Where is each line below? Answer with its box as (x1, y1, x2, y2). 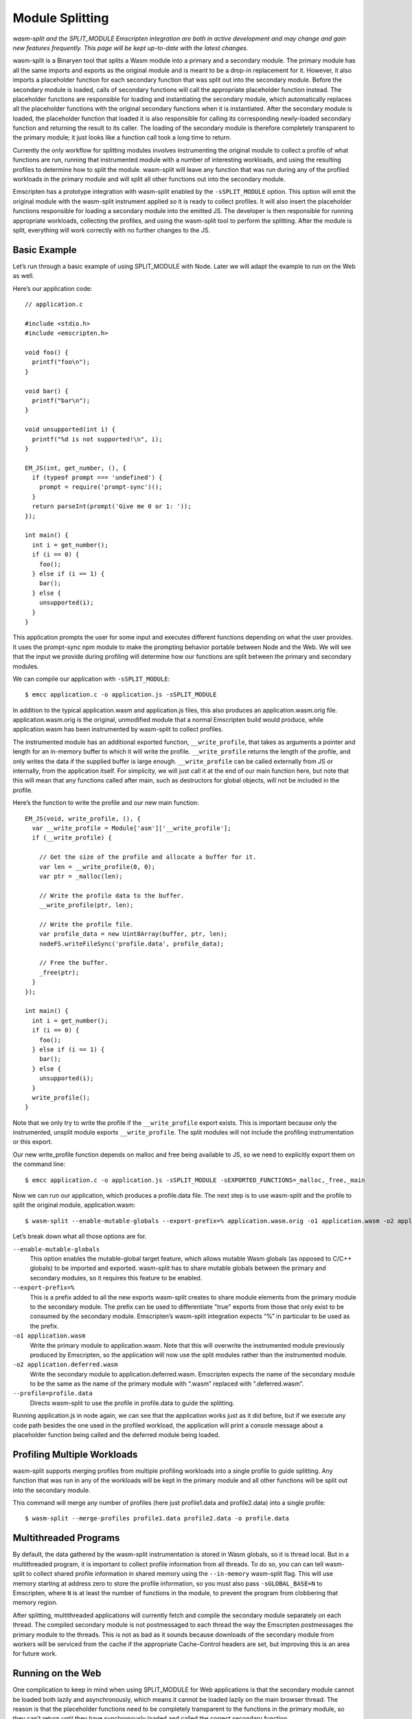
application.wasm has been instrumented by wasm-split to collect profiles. (12, 725, 223, 734)
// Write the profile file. (38, 920, 134, 928)
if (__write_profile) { (32, 834, 113, 842)
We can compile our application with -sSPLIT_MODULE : (12, 675, 170, 683)
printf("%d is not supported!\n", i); (32, 435, 163, 443)
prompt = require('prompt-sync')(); (38, 483, 163, 491)
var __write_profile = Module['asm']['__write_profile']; (32, 824, 231, 832)
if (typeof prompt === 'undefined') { (32, 474, 163, 481)
